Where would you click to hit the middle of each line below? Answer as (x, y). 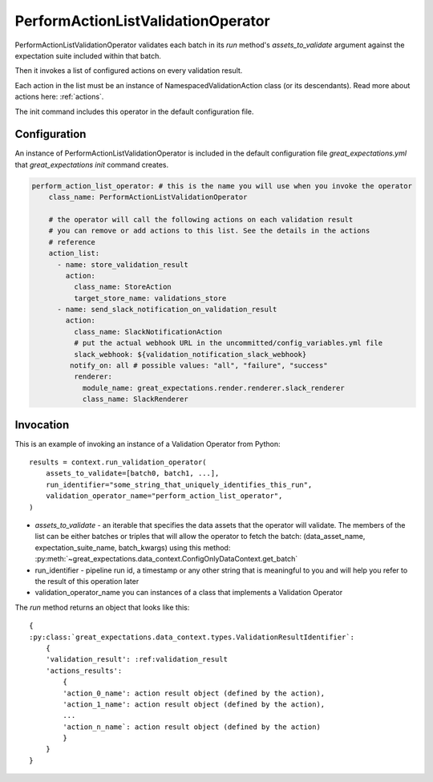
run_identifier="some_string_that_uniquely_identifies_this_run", (179, 484)
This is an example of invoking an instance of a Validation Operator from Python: (148, 444)
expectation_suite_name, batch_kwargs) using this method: (133, 547)
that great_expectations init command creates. (91, 164)
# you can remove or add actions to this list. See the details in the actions (209, 231)
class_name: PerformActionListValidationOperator (148, 197)
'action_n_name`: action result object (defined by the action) (192, 727)
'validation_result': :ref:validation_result (137, 659)
